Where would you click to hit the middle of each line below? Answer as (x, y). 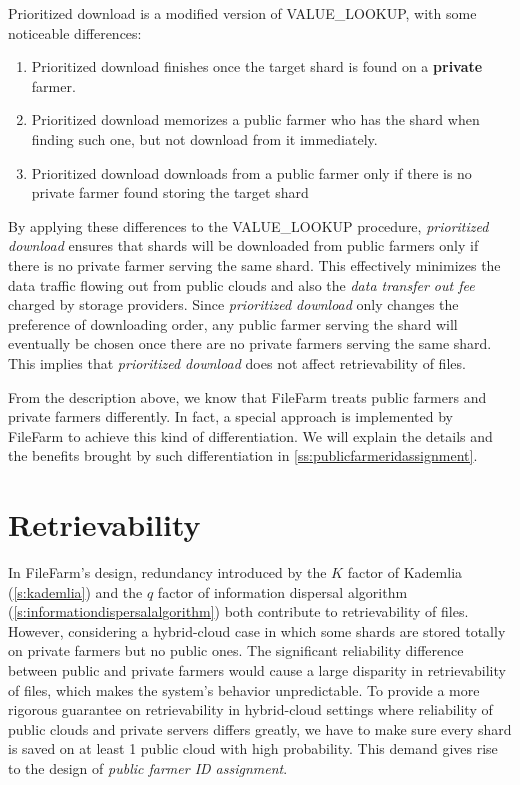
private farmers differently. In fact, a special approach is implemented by (230, 416)
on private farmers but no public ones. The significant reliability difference (236, 650)
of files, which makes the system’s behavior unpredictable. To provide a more (244, 689)
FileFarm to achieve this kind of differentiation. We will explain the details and (250, 435)
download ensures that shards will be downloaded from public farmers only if (243, 245)
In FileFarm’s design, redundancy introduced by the (167, 572)
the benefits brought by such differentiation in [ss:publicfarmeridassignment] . (243, 455)
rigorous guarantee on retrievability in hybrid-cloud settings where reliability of (250, 709)
